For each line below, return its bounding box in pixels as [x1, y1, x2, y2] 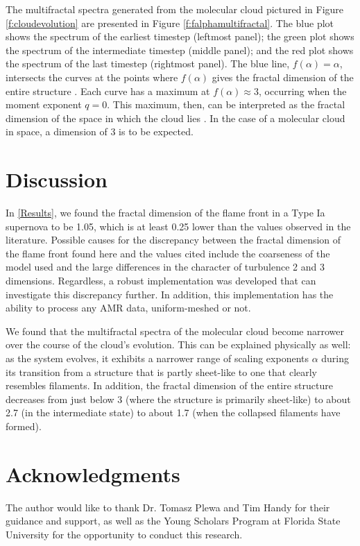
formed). [6, 418, 42, 433]
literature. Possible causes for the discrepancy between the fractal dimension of [6, 232, 341, 247]
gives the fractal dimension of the [212, 69, 354, 84]
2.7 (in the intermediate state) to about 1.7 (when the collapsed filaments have [6, 405, 341, 420]
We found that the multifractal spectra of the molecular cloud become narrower [6, 323, 344, 338]
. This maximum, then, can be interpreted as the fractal [107, 97, 345, 112]
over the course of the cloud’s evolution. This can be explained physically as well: [6, 337, 351, 352]
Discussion [6, 165, 108, 194]
